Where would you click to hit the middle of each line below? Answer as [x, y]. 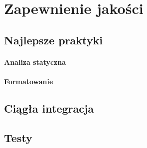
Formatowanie [29, 81]
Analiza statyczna [35, 62]
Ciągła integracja [49, 108]
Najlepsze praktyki [54, 40]
